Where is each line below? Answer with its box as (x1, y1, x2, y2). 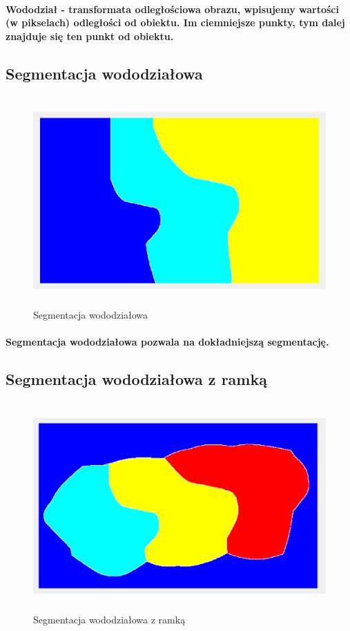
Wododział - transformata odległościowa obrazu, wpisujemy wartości (6, 1, 339, 16)
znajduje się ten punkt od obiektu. (6, 28, 174, 43)
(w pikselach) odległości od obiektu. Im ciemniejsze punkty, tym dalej (6, 15, 345, 30)
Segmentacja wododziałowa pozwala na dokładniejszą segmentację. (6, 334, 329, 348)
